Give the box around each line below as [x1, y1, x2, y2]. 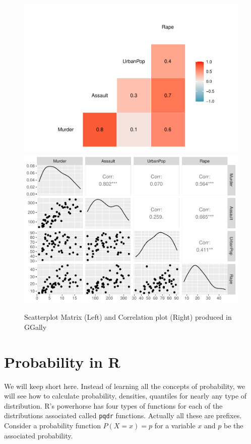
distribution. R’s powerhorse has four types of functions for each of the [4, 400, 223, 411]
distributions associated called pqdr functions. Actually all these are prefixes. [4, 410, 242, 421]
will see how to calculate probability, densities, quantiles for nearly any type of [4, 390, 247, 401]
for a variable [154, 420, 196, 430]
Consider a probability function [4, 420, 101, 430]
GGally [24, 321, 47, 332]
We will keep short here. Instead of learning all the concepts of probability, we [4, 380, 245, 391]
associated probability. [4, 430, 73, 440]
